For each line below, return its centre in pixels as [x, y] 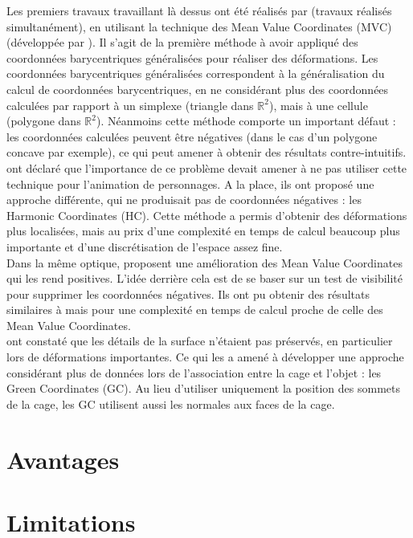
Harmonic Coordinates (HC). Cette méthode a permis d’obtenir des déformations [207, 215]
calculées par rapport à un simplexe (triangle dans [130, 105]
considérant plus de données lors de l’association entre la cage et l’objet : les [194, 372]
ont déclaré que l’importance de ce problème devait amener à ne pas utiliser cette [207, 167]
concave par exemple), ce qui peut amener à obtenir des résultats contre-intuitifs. [206, 152]
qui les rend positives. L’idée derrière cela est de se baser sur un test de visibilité [205, 278]
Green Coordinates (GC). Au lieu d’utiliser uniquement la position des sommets [203, 388]
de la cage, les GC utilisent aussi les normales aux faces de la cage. [171, 403]
